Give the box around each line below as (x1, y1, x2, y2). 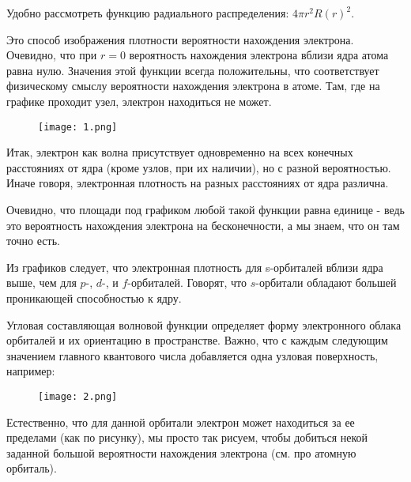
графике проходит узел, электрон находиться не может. (6, 92, 272, 109)
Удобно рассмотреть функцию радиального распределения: (6, 5, 289, 21)
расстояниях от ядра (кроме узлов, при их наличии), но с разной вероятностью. (6, 159, 391, 175)
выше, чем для (6, 274, 77, 291)
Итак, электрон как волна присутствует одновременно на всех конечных (6, 144, 353, 160)
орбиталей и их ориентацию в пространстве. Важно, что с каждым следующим (6, 332, 388, 348)
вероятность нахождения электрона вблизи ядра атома (129, 47, 389, 63)
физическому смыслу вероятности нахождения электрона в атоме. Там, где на (6, 77, 380, 94)
